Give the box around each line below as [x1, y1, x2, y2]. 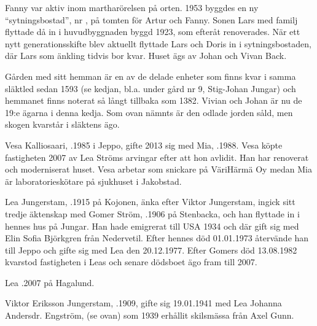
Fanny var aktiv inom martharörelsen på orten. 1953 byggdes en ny [5, 1, 259, 14]
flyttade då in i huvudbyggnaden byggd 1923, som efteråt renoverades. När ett [5, 25, 300, 38]
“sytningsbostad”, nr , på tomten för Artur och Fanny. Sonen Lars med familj [5, 13, 298, 26]
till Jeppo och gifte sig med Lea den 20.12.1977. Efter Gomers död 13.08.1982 [5, 243, 297, 256]
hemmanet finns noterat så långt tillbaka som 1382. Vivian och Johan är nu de [5, 94, 302, 107]
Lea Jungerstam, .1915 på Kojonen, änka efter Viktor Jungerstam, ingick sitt [5, 195, 295, 208]
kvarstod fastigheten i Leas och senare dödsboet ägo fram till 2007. [5, 255, 257, 268]
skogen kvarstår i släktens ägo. [5, 118, 120, 131]
